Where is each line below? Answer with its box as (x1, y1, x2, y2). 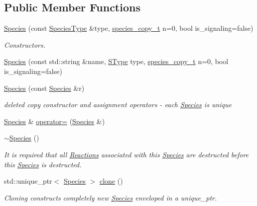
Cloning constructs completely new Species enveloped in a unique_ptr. (4, 192, 217, 203)
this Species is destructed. (4, 159, 82, 169)
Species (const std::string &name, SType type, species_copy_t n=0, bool (4, 56, 229, 67)
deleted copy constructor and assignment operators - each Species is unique (4, 99, 232, 110)
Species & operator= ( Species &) (4, 116, 105, 126)
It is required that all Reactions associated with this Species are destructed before (4, 149, 249, 159)
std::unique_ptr (4, 176, 52, 186)
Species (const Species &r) (4, 82, 85, 93)
